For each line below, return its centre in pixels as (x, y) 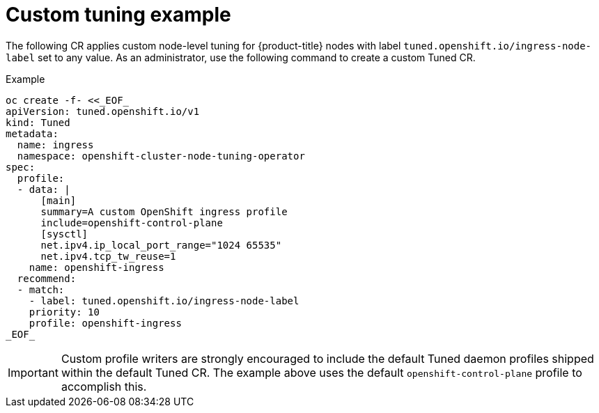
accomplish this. (104, 386)
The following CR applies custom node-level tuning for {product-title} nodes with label (203, 45)
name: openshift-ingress (96, 267)
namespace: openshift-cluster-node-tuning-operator (161, 156)
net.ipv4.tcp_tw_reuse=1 (108, 256)
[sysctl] (64, 234)
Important (33, 372)
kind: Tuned (38, 122)
